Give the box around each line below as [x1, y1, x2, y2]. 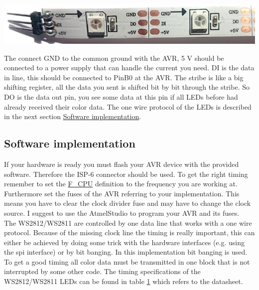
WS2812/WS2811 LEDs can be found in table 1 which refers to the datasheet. [4, 276, 243, 287]
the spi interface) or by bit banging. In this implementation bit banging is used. [4, 247, 248, 257]
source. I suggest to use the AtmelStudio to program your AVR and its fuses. [4, 207, 240, 218]
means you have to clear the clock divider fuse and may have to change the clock [4, 198, 251, 208]
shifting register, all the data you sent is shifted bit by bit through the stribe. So [4, 82, 250, 92]
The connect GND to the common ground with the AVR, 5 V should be [4, 52, 224, 63]
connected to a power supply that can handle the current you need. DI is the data [4, 62, 255, 73]
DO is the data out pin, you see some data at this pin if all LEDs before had [4, 91, 238, 102]
